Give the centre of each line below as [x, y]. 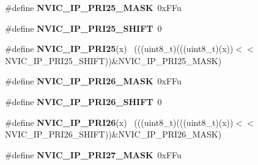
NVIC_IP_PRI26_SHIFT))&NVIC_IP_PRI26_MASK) [113, 134]
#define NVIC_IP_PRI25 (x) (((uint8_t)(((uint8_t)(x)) [119, 49]
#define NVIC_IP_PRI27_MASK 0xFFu [93, 154]
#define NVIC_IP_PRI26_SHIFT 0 [83, 101]
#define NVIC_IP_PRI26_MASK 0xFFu [93, 81]
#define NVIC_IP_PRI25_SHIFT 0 [83, 28]
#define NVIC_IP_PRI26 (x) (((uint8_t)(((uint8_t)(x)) [119, 122]
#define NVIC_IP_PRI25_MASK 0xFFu [93, 7]
